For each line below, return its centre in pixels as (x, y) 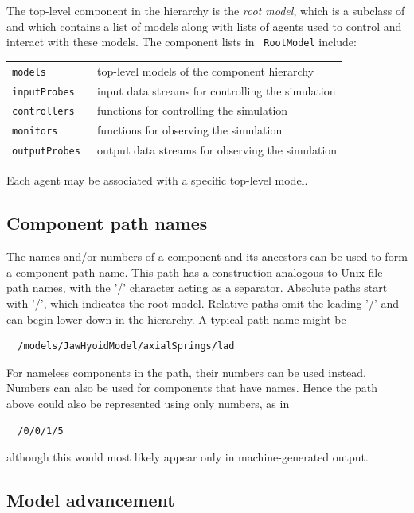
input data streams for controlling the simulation (217, 90)
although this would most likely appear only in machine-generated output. (187, 457)
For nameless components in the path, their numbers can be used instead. (186, 372)
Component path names (107, 223)
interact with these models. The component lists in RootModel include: (182, 42)
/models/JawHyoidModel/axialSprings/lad (126, 346)
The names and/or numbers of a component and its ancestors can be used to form (207, 256)
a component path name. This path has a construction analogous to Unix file (195, 272)
